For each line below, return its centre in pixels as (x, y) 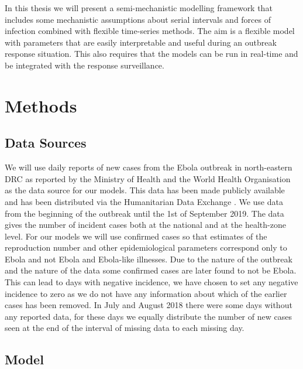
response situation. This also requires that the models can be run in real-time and (151, 54)
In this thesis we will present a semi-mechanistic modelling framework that (139, 8)
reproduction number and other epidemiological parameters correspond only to (146, 247)
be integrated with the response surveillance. (85, 65)
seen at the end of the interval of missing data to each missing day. (125, 328)
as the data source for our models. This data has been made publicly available (145, 190)
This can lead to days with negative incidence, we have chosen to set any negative (151, 282)
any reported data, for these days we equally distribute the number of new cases (148, 316)
